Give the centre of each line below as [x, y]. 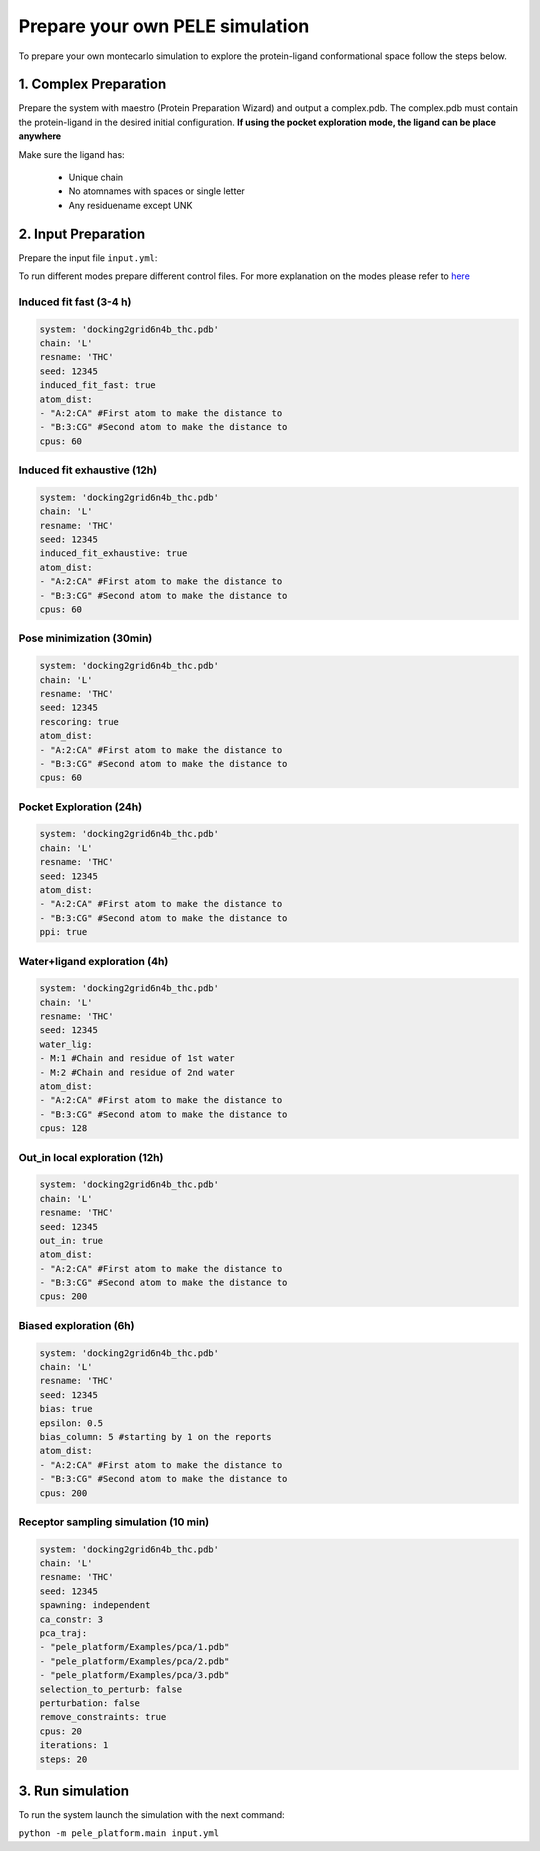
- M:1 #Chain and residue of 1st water [137, 1058]
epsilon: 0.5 [71, 1423]
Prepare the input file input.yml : [88, 257]
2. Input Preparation [82, 233]
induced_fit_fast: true [98, 385]
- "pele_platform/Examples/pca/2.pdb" [134, 1661]
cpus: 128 [63, 1128]
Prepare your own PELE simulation [164, 26]
